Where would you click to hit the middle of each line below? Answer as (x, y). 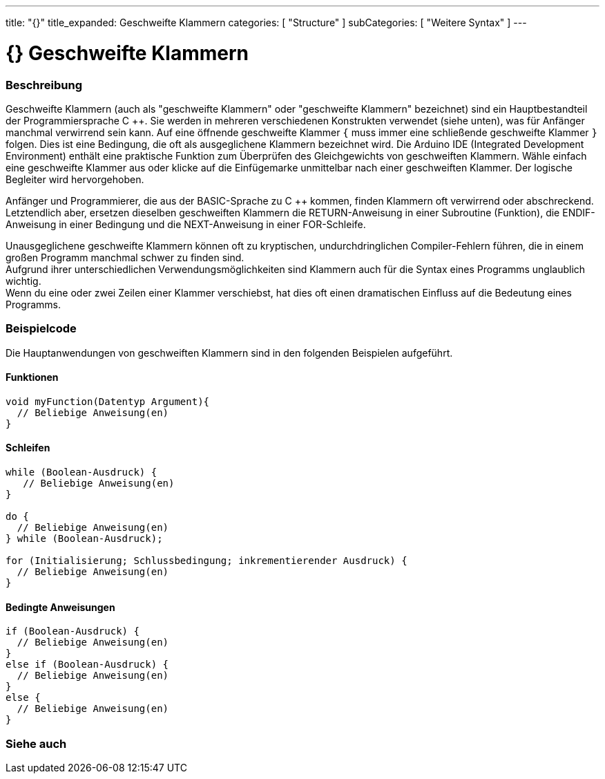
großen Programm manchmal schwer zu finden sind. (125, 257)
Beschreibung (44, 85)
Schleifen (28, 448)
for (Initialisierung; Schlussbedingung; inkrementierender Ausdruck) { (207, 561)
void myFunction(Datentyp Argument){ (108, 401)
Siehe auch (36, 743)
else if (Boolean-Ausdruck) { (87, 665)
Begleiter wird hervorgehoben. (75, 179)
